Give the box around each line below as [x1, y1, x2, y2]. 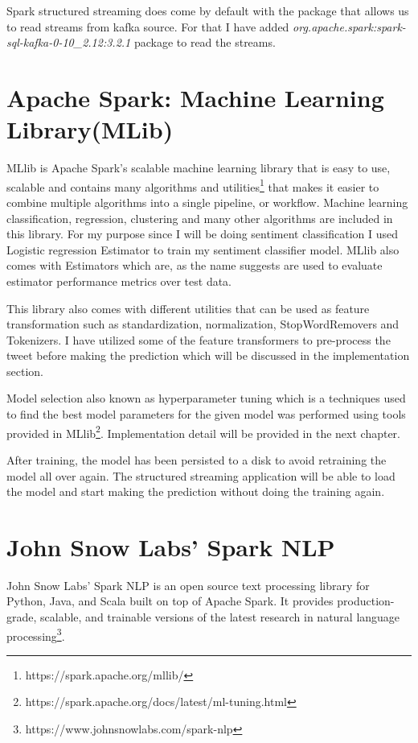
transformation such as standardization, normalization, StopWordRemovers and [6, 316, 400, 332]
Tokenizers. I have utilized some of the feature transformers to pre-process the [6, 331, 391, 348]
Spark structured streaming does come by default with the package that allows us [6, 2, 409, 19]
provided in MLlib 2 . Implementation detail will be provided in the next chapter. [6, 422, 400, 441]
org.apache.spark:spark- [293, 18, 406, 35]
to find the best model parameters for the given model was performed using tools [6, 406, 406, 423]
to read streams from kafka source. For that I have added [6, 18, 289, 35]
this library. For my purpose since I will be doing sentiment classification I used [6, 225, 399, 242]
